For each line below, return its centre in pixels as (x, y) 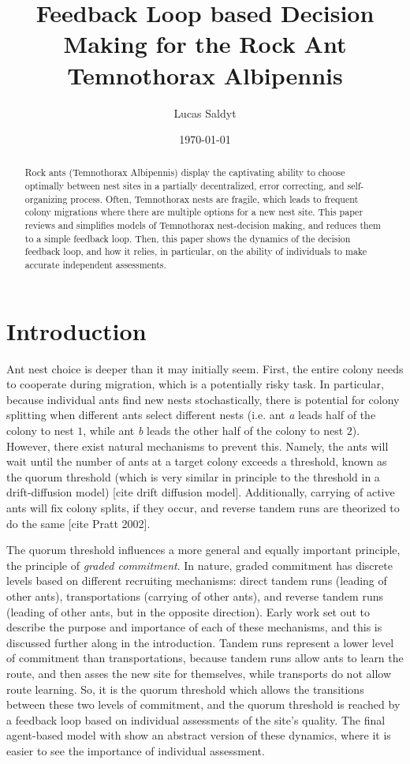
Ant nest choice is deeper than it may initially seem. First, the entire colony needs (205, 368)
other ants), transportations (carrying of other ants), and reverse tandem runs (195, 595)
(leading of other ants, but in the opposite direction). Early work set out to (188, 611)
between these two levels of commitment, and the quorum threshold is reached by (203, 704)
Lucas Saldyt (205, 112)
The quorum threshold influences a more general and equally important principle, (203, 550)
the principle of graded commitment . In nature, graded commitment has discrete (199, 565)
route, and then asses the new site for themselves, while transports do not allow (199, 673)
